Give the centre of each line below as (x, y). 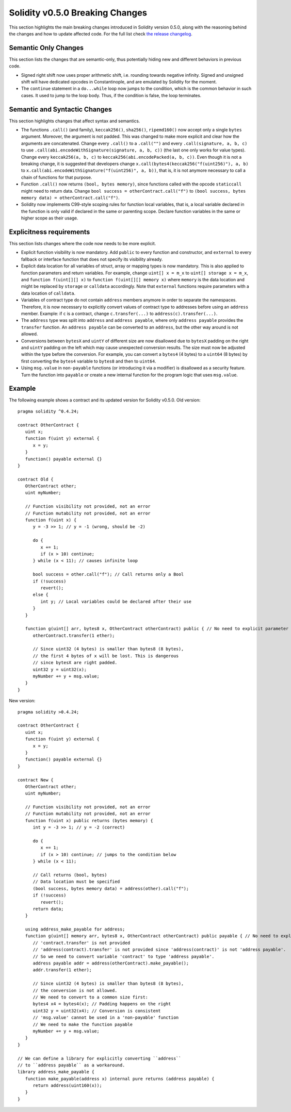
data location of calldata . (48, 293)
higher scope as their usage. (50, 218)
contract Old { (36, 479)
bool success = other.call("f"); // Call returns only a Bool (108, 574)
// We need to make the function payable (83, 1024)
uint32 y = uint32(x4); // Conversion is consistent (97, 1011)
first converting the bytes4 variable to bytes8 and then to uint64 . (89, 361)
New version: (22, 701)
